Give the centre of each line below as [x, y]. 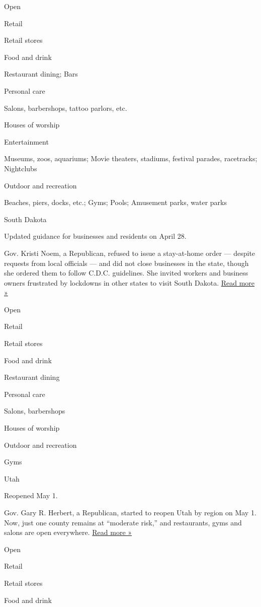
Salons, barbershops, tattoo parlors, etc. [66, 108]
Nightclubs [21, 168]
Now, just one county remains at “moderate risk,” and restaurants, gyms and [123, 522]
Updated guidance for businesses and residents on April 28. [95, 236]
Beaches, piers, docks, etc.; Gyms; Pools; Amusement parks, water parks [115, 202]
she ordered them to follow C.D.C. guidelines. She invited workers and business [126, 273]
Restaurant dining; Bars [41, 74]
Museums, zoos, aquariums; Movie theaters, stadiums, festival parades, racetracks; [131, 158]
